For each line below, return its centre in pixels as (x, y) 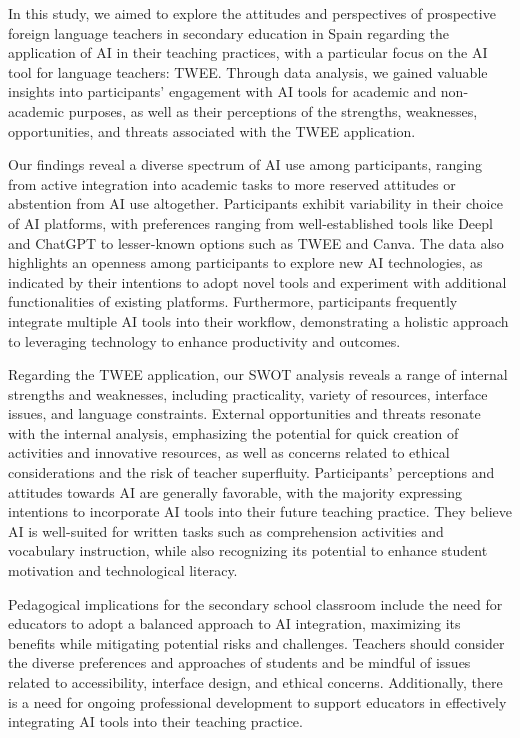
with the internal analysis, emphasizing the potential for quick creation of (233, 432)
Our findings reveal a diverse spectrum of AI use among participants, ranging (245, 164)
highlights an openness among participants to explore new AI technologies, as (245, 262)
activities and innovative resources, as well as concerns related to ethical (229, 452)
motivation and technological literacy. (123, 570)
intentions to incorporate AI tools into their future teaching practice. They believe (260, 511)
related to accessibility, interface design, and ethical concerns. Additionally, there (255, 682)
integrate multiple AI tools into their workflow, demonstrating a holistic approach (258, 320)
